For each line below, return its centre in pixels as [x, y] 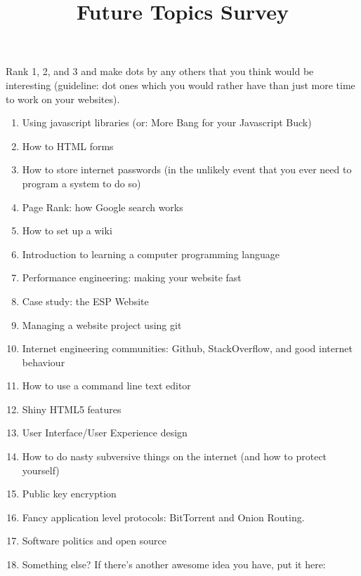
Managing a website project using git [102, 324]
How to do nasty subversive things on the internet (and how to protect [175, 456]
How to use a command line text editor [106, 386]
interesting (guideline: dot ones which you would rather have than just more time [180, 85]
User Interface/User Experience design [105, 433]
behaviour [44, 362]
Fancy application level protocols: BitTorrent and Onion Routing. [163, 517]
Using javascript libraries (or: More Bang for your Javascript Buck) [167, 122]
